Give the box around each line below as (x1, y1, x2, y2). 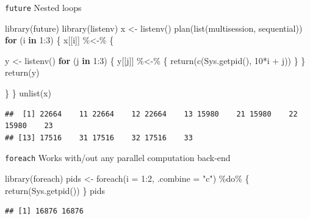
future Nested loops (5, 1, 82, 13)
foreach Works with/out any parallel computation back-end (5, 151, 231, 164)
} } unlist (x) (5, 87, 51, 99)
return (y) (5, 66, 40, 79)
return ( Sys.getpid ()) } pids (5, 184, 106, 196)
